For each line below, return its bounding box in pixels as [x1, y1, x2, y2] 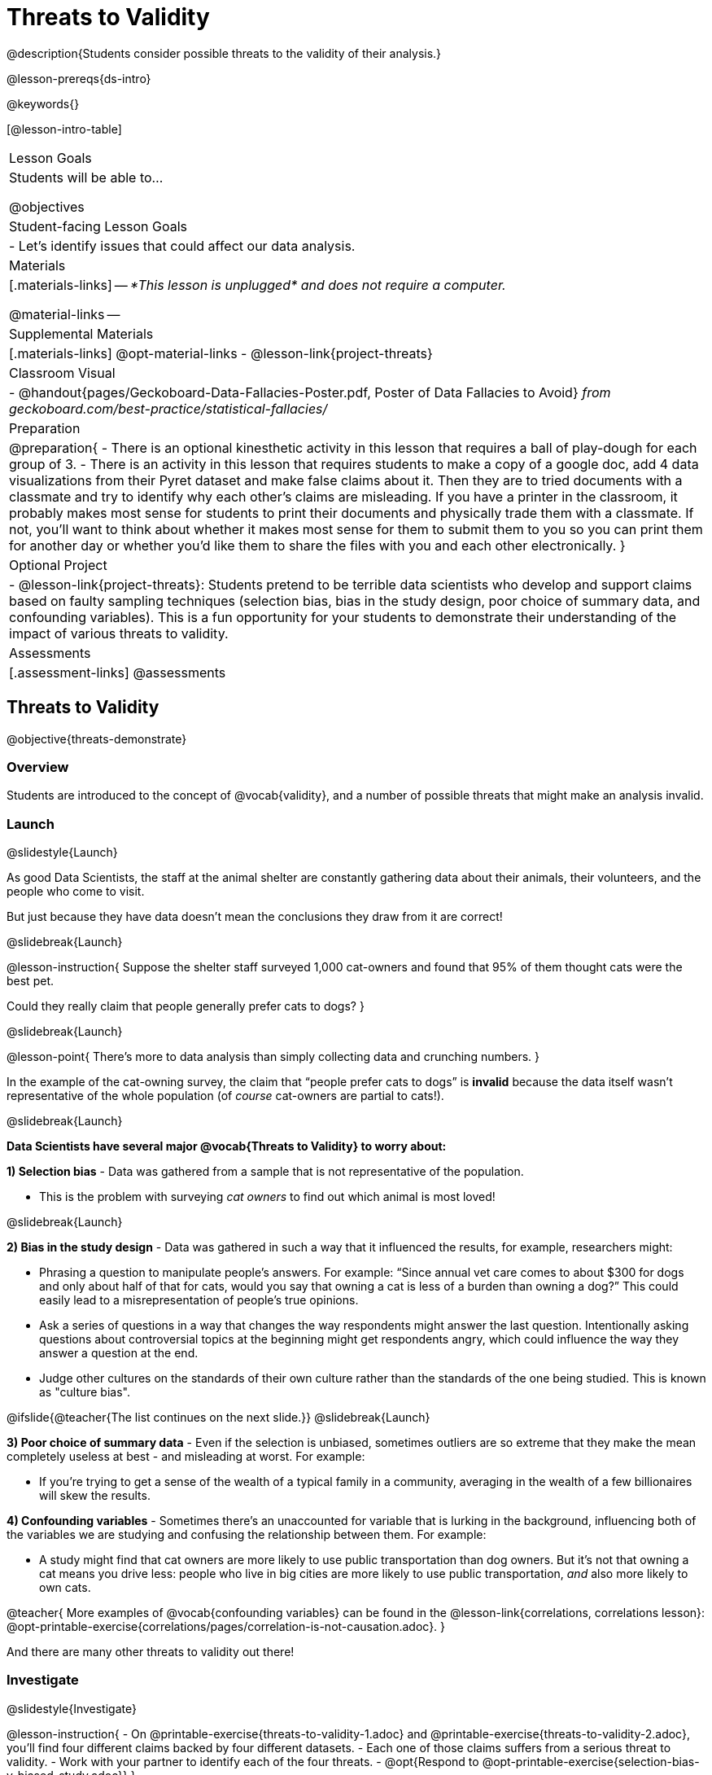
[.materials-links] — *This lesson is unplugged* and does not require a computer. [9, 276, 506, 293]
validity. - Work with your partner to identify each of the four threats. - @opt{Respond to [7, 1754, 479, 1768]
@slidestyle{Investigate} [7, 1701, 137, 1716]
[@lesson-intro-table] [7, 121, 122, 136]
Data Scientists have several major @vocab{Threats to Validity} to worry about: [7, 1139, 447, 1154]
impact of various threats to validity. [9, 625, 229, 642]
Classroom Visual [9, 364, 116, 381]
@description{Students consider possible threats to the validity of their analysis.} [7, 46, 442, 60]
